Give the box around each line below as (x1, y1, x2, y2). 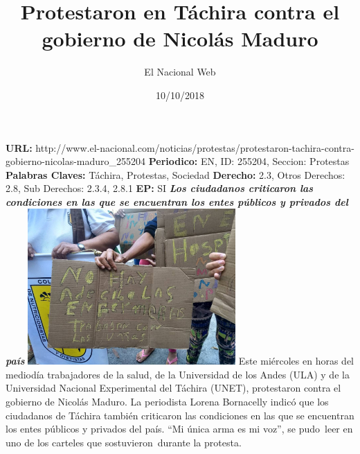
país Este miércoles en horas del (6, 353, 354, 368)
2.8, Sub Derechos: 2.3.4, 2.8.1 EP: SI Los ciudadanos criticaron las (6, 181, 314, 195)
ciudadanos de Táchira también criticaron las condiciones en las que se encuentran (6, 408, 354, 422)
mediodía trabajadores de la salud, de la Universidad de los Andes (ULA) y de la (6, 367, 350, 381)
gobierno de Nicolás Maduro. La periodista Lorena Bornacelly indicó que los (6, 394, 329, 408)
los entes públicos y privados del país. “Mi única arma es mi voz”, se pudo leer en (6, 421, 353, 436)
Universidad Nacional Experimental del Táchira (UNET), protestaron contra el (6, 381, 341, 395)
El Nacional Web (144, 64, 216, 79)
